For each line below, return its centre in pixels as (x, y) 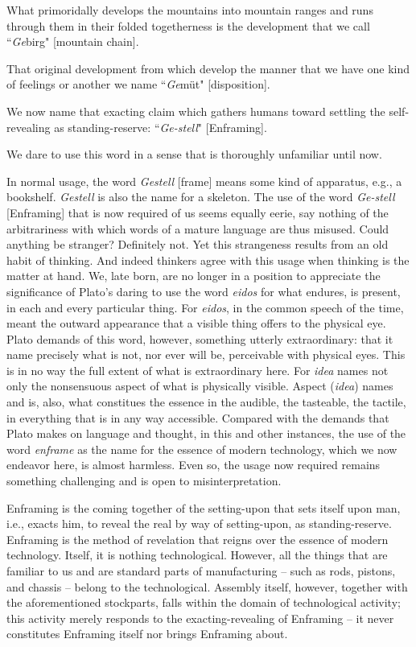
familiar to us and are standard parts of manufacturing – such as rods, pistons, (201, 571)
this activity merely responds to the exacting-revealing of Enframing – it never (200, 618)
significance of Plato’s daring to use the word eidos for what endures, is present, (204, 291)
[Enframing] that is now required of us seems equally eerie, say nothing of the (198, 212)
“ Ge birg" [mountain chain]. (73, 41)
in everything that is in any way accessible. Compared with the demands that (198, 417)
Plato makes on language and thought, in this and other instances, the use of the (206, 433)
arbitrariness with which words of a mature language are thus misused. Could (198, 228)
